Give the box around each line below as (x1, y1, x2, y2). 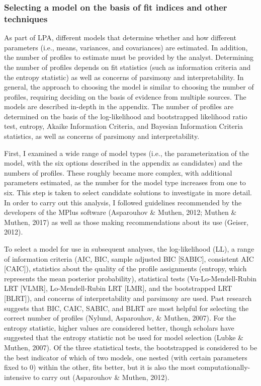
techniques (4, 12, 48, 25)
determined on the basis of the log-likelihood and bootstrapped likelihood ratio (4, 111, 247, 121)
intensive (4, 371, 31, 382)
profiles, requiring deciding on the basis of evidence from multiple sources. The (4, 91, 246, 102)
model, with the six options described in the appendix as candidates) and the (4, 158, 242, 168)
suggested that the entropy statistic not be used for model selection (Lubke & (4, 332, 243, 343)
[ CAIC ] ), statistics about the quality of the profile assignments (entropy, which (4, 263, 247, 274)
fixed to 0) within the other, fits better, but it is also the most (4, 362, 196, 372)
